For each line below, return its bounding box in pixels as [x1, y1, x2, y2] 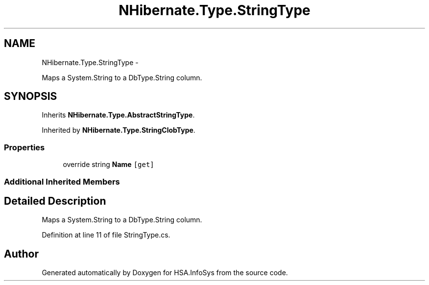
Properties [4, 142, 45, 152]
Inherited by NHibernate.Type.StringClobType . [42, 126, 195, 135]
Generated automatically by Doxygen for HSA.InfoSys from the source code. [42, 268, 288, 277]
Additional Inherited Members [4, 176, 120, 187]
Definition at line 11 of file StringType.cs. [42, 231, 170, 239]
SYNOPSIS [4, 90, 57, 103]
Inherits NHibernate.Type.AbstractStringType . [42, 111, 195, 119]
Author [4, 247, 39, 260]
